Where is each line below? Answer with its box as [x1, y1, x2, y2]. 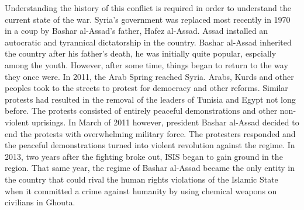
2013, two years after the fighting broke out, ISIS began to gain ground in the [5, 150, 283, 162]
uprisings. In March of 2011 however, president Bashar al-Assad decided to [31, 116, 299, 128]
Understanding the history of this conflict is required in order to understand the [5, 2, 291, 13]
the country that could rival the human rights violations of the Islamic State [5, 173, 278, 185]
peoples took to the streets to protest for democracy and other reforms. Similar [5, 82, 288, 94]
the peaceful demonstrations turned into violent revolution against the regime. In [5, 139, 295, 151]
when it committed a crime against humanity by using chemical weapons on [5, 184, 277, 197]
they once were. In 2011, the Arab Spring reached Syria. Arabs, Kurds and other [5, 70, 294, 82]
